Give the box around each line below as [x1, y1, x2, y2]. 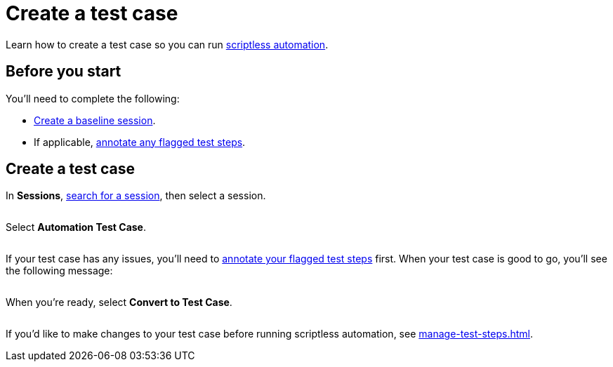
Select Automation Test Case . [6, 221, 146, 234]
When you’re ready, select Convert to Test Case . [6, 296, 232, 309]
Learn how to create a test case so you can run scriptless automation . [6, 38, 329, 51]
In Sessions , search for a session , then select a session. [6, 189, 266, 202]
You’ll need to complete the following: [6, 92, 180, 105]
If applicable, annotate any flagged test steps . [34, 135, 246, 148]
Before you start [6, 62, 121, 81]
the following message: [6, 265, 113, 277]
